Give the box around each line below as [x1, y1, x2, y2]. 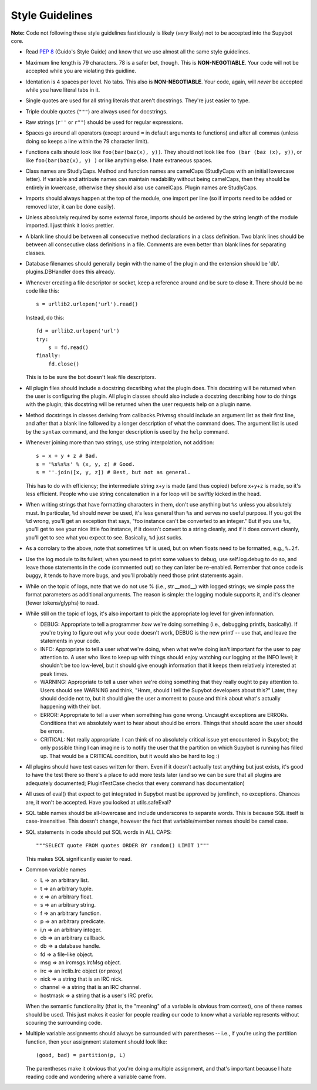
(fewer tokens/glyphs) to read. [25, 599, 99, 606]
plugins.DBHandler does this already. [25, 268, 116, 276]
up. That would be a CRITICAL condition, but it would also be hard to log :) [40, 752, 220, 759]
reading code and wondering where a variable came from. [25, 1073, 167, 1080]
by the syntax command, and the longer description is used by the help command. [25, 428, 230, 435]
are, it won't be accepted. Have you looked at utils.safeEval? [25, 799, 171, 806]
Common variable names [25, 866, 86, 873]
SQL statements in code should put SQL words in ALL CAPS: [25, 829, 172, 836]
